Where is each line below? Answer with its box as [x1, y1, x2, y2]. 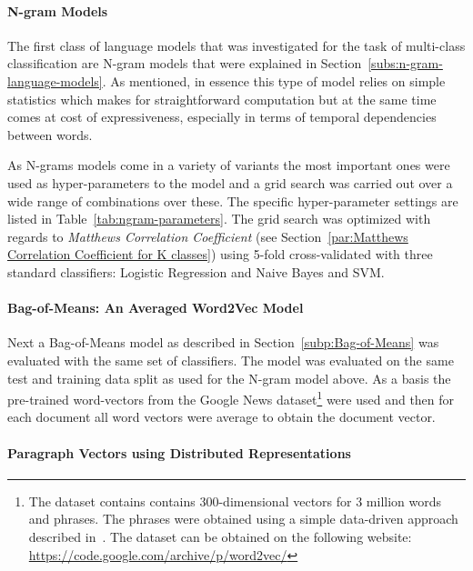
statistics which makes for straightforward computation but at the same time [7, 89, 437, 108]
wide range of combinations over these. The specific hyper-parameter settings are [7, 191, 458, 210]
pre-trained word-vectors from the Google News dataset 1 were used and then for [7, 387, 455, 408]
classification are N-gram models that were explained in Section [7, 54, 362, 73]
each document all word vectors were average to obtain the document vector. [7, 407, 436, 426]
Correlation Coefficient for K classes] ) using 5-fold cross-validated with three [7, 245, 433, 264]
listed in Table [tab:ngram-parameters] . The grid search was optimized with [7, 209, 431, 228]
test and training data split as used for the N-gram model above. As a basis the [7, 368, 451, 387]
